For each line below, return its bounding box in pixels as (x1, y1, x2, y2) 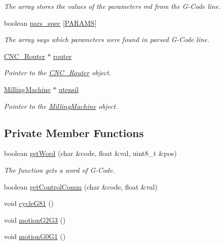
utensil (58, 84, 79, 94)
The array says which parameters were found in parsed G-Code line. (4, 34, 210, 45)
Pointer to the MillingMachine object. (4, 100, 118, 111)
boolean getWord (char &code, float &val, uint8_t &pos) (4, 148, 177, 158)
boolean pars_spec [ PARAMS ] (4, 17, 97, 28)
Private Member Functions (4, 125, 144, 140)
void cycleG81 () (4, 198, 54, 208)
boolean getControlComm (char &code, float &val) (4, 181, 158, 192)
